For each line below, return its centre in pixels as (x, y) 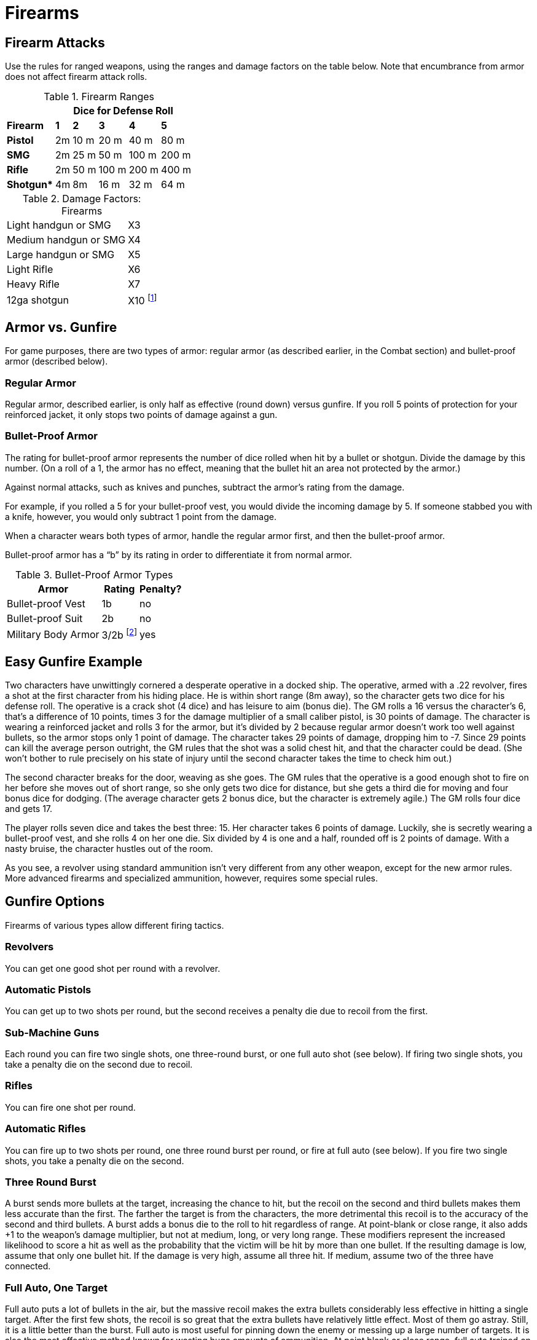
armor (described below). (57, 361)
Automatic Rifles (45, 1129)
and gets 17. (29, 809)
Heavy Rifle (33, 284)
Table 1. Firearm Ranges (99, 97)
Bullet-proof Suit (45, 618)
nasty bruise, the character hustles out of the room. (109, 849)
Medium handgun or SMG (66, 240)
